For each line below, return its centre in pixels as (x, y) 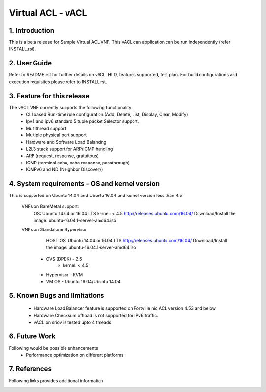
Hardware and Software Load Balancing (66, 142)
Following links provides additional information (56, 381)
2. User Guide (31, 63)
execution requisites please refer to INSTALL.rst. (58, 82)
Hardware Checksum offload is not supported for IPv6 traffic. (96, 315)
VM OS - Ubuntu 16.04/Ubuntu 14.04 (83, 281)
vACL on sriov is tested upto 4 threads (73, 322)
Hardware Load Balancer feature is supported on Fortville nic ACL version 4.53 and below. (125, 308)
